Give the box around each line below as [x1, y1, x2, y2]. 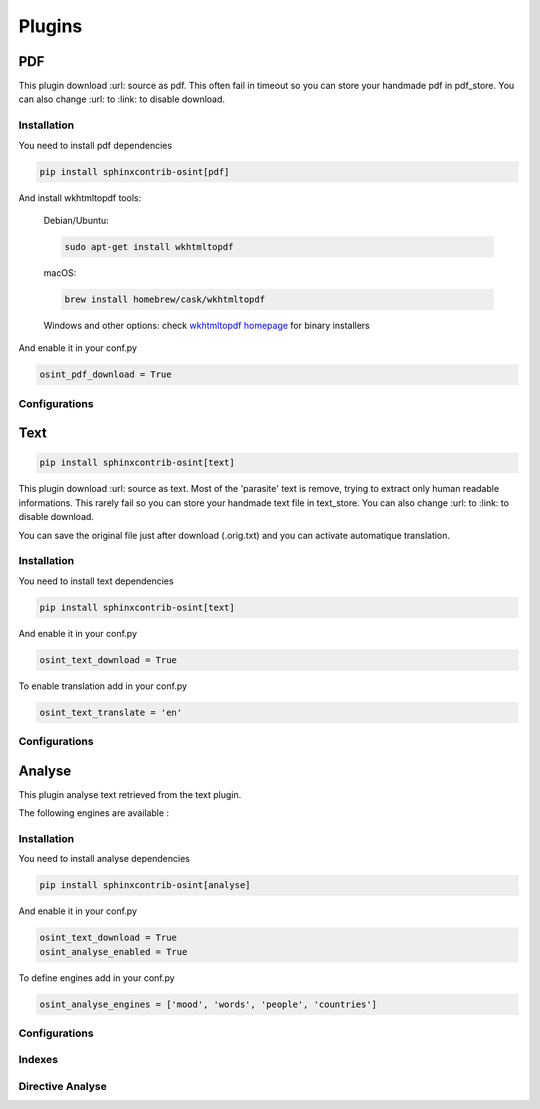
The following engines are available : [18, 807, 170, 819]
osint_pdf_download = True [39, 369, 172, 380]
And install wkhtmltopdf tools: [18, 191, 142, 204]
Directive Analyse [18, 1080, 107, 1094]
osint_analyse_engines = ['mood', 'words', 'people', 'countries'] [39, 998, 378, 1010]
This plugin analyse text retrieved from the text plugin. [18, 788, 242, 800]
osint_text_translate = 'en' [39, 706, 183, 718]
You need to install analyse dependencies [18, 853, 190, 865]
